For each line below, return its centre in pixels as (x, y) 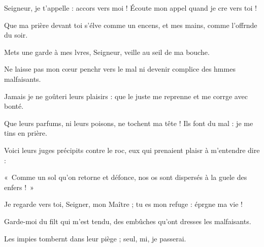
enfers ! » (19, 187)
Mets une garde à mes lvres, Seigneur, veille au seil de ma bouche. (107, 52)
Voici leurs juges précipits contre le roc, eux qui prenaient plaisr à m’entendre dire (132, 150)
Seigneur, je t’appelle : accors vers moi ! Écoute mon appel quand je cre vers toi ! (130, 8)
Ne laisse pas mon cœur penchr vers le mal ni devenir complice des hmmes (120, 69)
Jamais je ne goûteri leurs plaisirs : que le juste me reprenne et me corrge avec (126, 96)
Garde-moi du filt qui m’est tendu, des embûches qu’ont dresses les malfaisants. (128, 221)
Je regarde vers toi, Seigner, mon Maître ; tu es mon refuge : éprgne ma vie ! (123, 204)
